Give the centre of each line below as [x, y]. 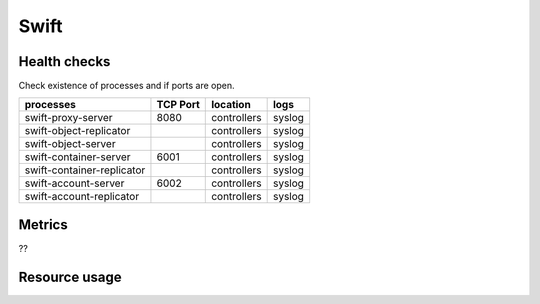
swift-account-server [74, 183]
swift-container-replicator [85, 170]
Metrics [43, 224]
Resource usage [70, 276]
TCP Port [178, 105]
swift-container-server [77, 157]
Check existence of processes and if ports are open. [126, 86]
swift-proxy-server [69, 118]
